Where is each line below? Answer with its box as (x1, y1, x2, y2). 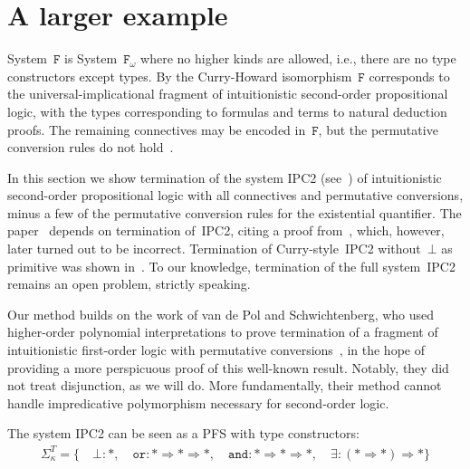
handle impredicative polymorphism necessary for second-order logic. (7, 393, 389, 412)
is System (64, 49, 118, 68)
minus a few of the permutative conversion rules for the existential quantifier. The (7, 203, 462, 222)
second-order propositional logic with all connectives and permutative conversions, (7, 186, 464, 205)
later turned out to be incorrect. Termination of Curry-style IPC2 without (7, 239, 421, 258)
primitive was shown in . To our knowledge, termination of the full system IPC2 (7, 256, 456, 275)
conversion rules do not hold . (7, 138, 174, 157)
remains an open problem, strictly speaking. (7, 274, 251, 293)
